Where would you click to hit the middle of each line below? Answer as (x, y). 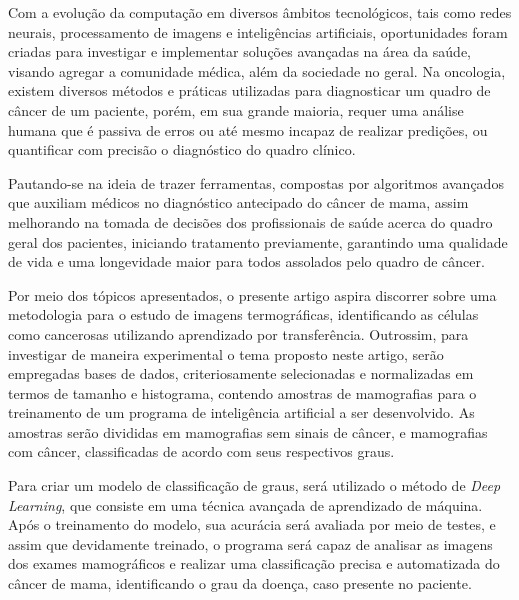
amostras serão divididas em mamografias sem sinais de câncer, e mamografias (248, 431)
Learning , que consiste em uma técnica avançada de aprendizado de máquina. (245, 504)
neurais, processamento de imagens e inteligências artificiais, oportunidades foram (258, 31)
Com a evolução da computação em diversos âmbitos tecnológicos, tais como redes (260, 12)
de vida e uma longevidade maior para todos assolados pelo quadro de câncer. (246, 261)
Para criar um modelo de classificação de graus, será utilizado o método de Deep (254, 485)
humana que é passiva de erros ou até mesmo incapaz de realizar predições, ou (248, 129)
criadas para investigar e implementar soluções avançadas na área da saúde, (240, 51)
